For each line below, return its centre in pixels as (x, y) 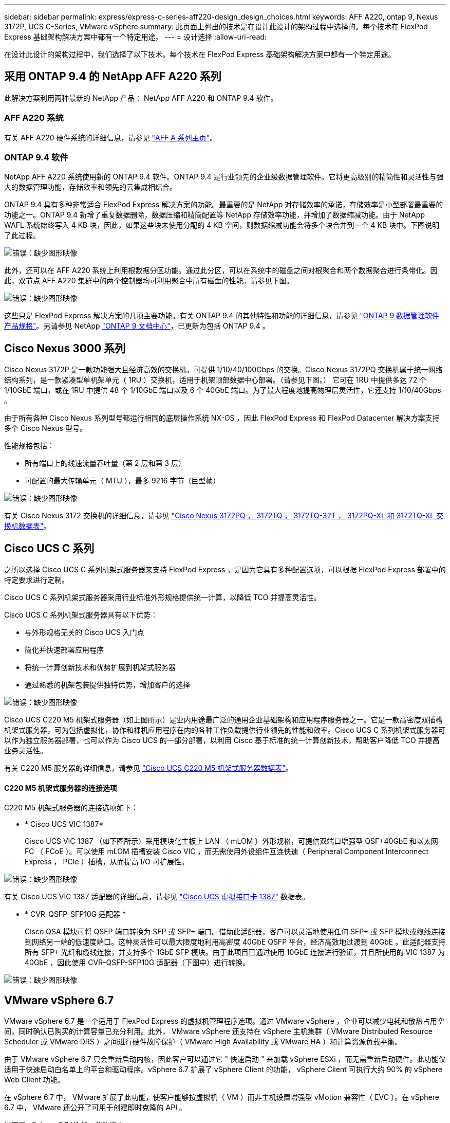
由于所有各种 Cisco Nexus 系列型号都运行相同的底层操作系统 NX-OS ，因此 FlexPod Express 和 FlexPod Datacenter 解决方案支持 (222, 418)
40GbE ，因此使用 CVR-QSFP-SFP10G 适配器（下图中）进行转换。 (137, 963)
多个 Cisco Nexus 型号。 (45, 428)
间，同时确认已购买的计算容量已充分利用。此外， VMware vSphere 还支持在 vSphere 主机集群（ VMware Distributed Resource (218, 1031)
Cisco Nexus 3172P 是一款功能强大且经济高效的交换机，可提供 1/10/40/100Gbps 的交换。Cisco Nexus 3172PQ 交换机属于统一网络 (223, 370)
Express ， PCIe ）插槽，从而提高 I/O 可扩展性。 (107, 862)
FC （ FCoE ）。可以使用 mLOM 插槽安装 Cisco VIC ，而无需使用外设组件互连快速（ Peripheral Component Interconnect (227, 852)
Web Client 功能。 (34, 1080)
